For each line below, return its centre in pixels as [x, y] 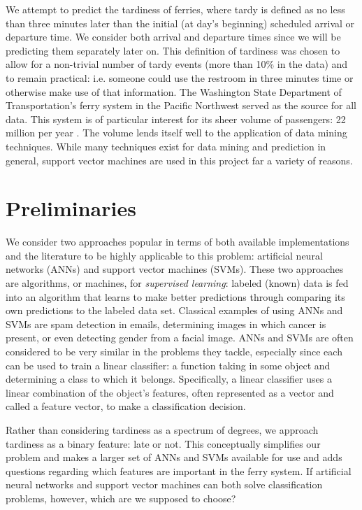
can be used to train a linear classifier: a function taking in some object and [168, 365]
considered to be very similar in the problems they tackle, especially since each [174, 351]
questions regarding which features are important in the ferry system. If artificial [179, 470]
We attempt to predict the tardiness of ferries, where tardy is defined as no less [175, 9]
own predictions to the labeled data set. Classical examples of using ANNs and [174, 310]
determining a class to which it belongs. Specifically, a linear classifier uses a [169, 379]
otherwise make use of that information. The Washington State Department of [174, 91]
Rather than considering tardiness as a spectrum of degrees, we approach [162, 429]
